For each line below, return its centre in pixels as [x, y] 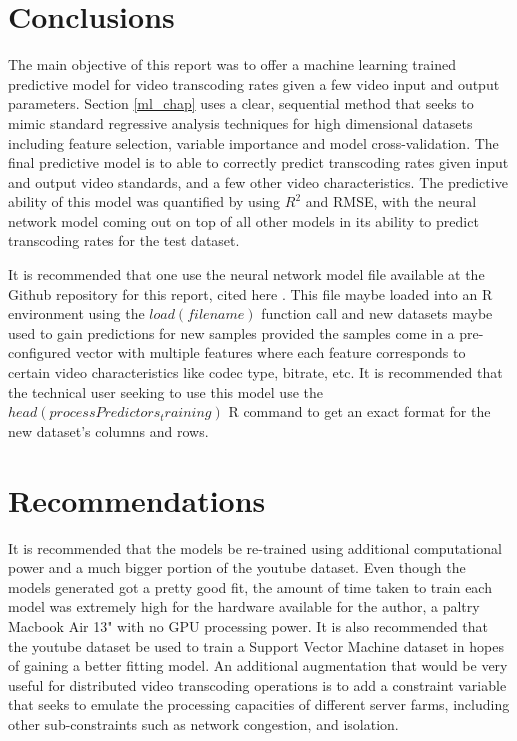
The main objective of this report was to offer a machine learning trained [232, 64]
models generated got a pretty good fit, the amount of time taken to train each [250, 586]
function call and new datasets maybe [377, 313]
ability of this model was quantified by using [144, 201]
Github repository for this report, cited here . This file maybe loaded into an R [250, 293]
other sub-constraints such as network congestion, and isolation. [203, 723]
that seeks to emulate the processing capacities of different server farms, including [259, 704]
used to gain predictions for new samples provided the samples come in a [231, 332]
